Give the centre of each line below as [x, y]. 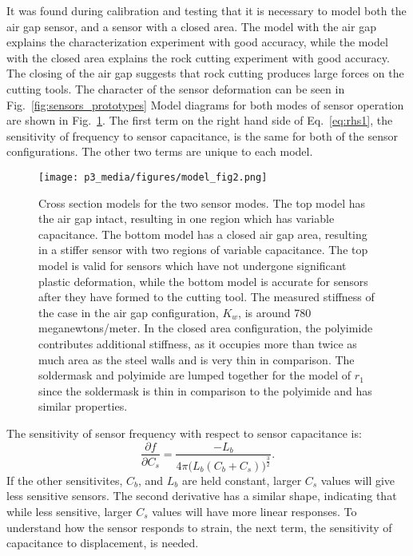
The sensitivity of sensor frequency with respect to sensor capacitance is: [184, 433]
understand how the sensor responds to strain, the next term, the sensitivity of [199, 527]
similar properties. [83, 406]
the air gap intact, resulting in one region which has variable [187, 218]
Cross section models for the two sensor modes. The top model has [202, 203]
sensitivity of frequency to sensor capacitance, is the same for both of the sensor [202, 135]
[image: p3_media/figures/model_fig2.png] [153, 177]
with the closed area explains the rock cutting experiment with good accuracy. [198, 57]
